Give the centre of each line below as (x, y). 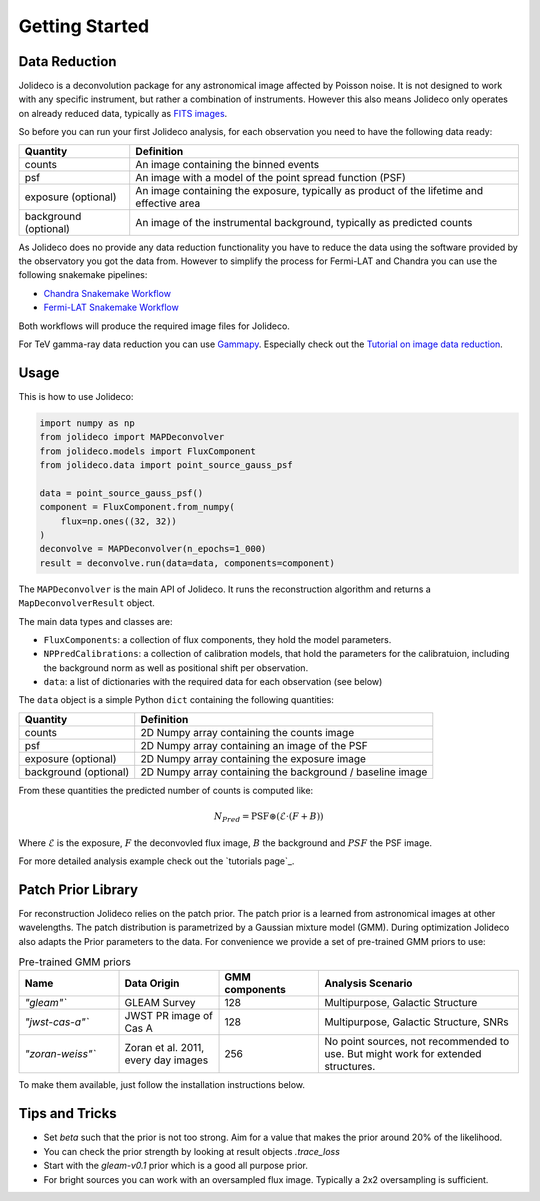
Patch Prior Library (78, 889)
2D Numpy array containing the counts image (247, 732)
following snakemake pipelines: (83, 275)
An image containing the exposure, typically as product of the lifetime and (309, 190)
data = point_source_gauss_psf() (121, 493)
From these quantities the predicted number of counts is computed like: (166, 790)
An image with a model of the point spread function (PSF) (271, 177)
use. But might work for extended (403, 1054)
